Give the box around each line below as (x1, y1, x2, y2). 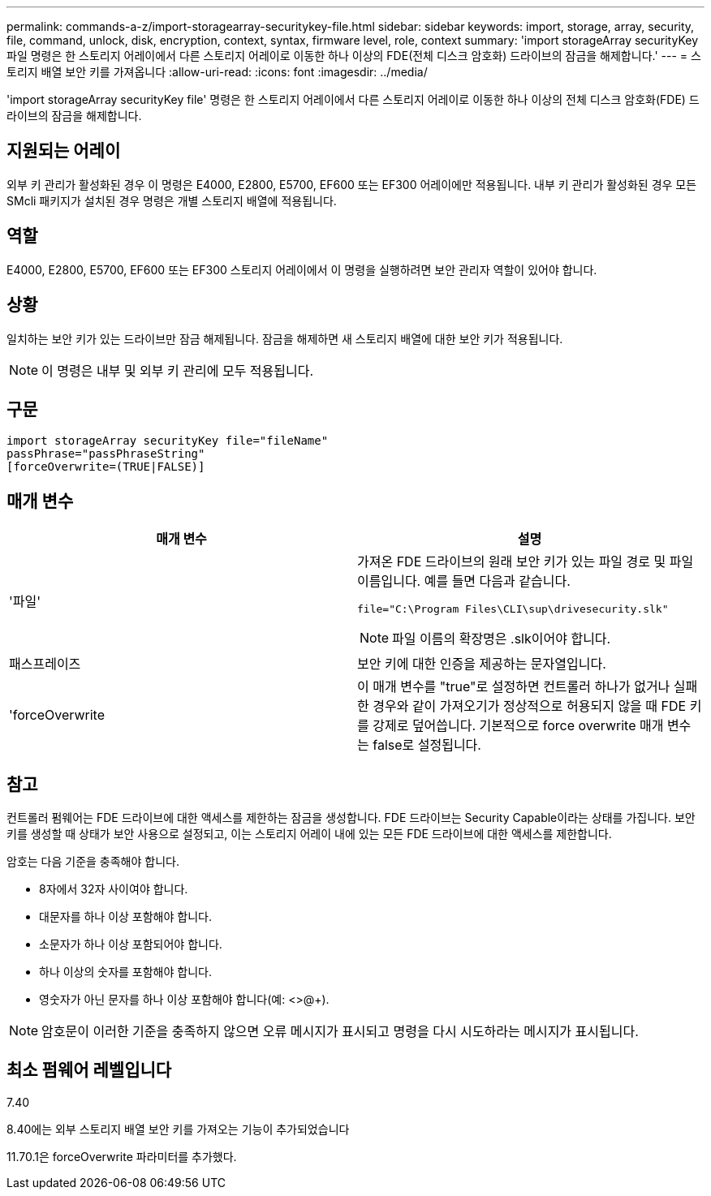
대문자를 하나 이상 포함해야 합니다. (39, 910, 212, 924)
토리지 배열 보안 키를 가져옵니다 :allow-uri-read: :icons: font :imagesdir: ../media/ (6, 65, 428, 79)
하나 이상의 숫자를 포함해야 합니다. (39, 965, 212, 979)
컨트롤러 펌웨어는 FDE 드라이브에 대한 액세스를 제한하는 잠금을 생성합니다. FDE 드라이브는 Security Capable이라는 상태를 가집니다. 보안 (6, 811, 696, 825)
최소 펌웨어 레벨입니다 (6, 1060, 172, 1081)
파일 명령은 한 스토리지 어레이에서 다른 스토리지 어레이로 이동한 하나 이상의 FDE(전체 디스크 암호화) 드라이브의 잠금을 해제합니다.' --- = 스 (6, 49, 701, 62)
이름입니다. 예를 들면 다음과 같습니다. (357, 573, 571, 590)
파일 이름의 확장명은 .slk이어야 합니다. (392, 630, 611, 647)
